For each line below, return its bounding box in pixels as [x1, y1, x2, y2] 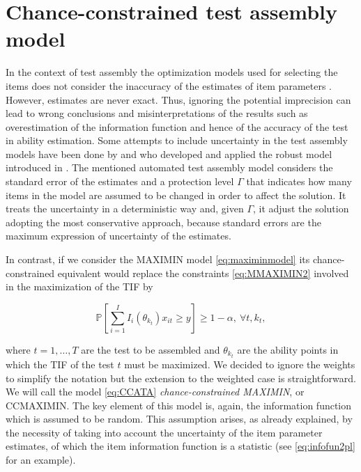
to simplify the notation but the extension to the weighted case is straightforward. [6, 370, 356, 385]
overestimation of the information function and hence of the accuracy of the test [6, 119, 348, 134]
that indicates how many [246, 174, 352, 189]
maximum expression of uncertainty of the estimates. [6, 228, 231, 243]
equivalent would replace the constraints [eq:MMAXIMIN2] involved [57, 265, 349, 280]
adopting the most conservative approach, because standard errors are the [6, 214, 321, 229]
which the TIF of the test [6, 356, 114, 371]
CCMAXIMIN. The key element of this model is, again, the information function [6, 398, 352, 412]
